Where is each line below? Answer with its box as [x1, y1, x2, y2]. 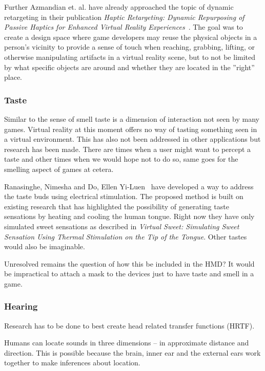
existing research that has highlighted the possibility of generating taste [4, 201, 229, 211]
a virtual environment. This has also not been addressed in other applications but [4, 134, 261, 144]
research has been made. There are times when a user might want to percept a [4, 143, 251, 154]
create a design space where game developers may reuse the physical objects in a [4, 31, 257, 42]
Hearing [4, 300, 38, 313]
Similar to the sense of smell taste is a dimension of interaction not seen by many [4, 113, 259, 124]
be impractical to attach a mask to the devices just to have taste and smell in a [4, 268, 254, 279]
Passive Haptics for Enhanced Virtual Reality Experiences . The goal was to [4, 21, 243, 32]
